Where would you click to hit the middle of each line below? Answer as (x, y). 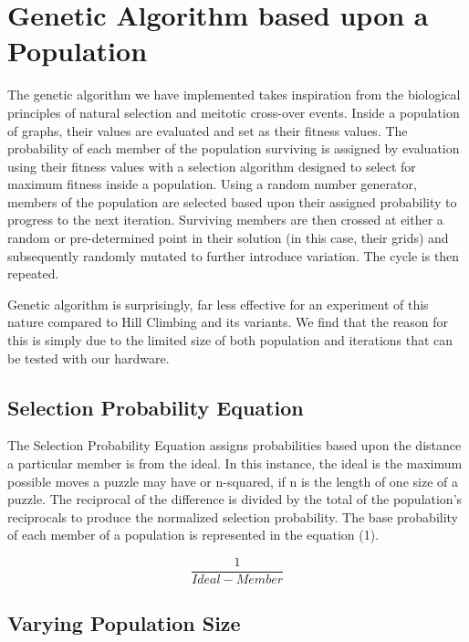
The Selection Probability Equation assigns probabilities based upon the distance (234, 445)
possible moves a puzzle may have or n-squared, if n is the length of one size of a (233, 481)
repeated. (33, 274)
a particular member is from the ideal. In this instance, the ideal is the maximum (235, 463)
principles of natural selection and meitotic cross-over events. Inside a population (234, 112)
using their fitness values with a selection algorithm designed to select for (212, 166)
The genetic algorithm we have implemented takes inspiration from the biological (234, 95)
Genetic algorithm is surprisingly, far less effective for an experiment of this (218, 304)
